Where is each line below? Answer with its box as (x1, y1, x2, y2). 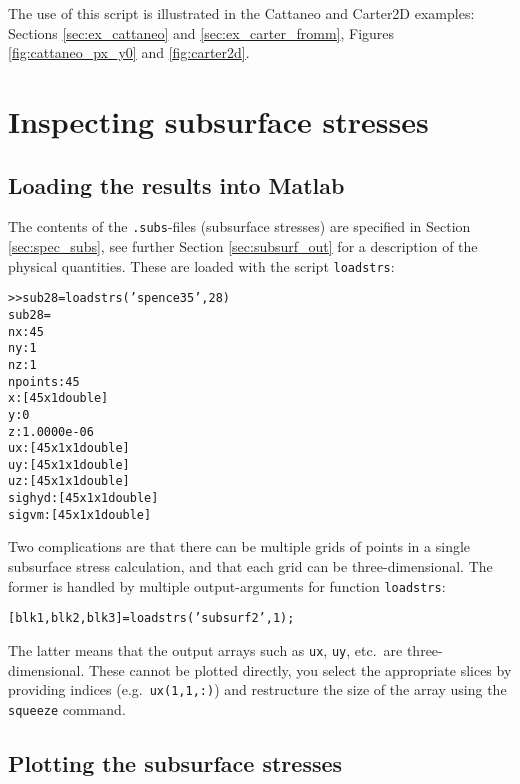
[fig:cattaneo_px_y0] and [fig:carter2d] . (8, 42, 250, 63)
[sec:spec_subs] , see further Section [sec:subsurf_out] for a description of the (8, 236, 478, 257)
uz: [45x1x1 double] (8, 474, 130, 489)
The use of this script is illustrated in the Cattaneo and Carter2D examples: (8, 3, 475, 23)
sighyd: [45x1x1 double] (8, 491, 159, 506)
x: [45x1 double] (8, 391, 109, 406)
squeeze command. (8, 698, 126, 719)
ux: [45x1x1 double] (8, 441, 130, 456)
